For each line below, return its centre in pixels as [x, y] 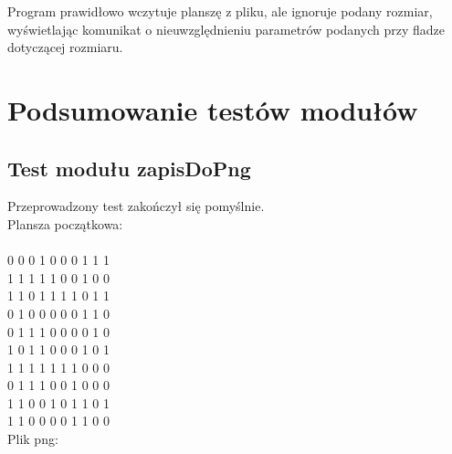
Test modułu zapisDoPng [129, 168]
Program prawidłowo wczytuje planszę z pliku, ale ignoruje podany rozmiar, [220, 11]
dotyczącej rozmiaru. [65, 47]
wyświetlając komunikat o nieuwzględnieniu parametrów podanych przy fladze [226, 29]
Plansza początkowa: [65, 223]
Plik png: [33, 439]
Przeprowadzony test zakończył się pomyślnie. [136, 206]
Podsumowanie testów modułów [213, 109]
